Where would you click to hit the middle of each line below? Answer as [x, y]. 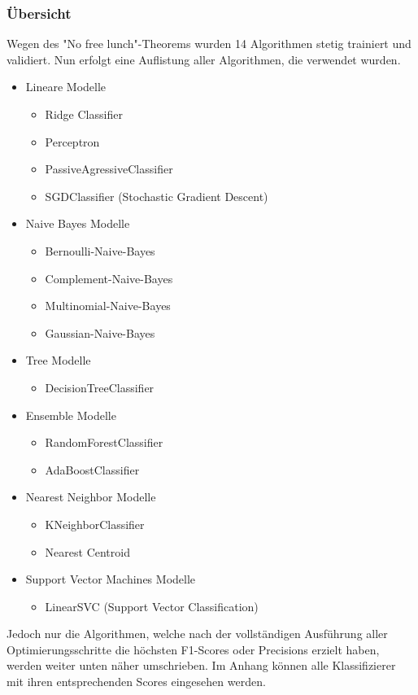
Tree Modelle [58, 360]
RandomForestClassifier [104, 442]
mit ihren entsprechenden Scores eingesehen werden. [136, 682]
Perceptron [72, 141]
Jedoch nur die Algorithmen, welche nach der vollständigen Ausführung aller [197, 634]
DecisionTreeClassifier [100, 387]
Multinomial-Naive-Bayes [108, 306]
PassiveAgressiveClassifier [109, 169]
